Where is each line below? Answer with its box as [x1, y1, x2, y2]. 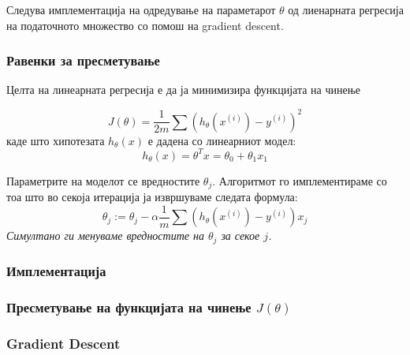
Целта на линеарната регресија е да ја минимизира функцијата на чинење [6, 81, 360, 98]
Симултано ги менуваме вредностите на [6, 227, 204, 244]
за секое [221, 227, 260, 244]
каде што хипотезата [6, 132, 105, 148]
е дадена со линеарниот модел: [147, 132, 296, 148]
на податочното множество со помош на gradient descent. [6, 17, 284, 33]
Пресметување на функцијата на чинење [6, 297, 252, 317]
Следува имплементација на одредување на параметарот [6, 2, 276, 17]
